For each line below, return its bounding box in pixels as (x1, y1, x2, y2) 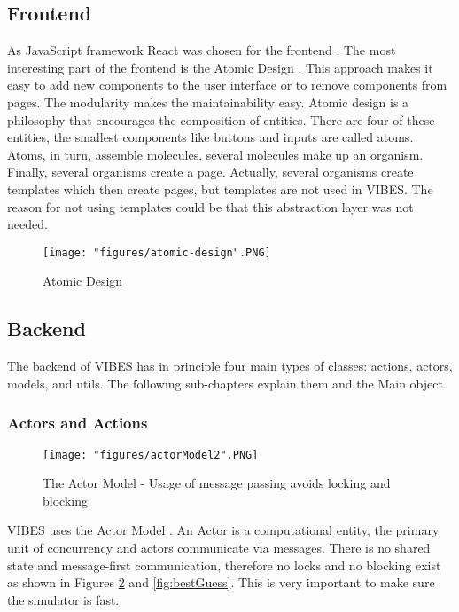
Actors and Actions (7, 412, 148, 434)
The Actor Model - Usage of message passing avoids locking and (43, 474, 391, 492)
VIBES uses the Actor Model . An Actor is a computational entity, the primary (7, 521, 440, 539)
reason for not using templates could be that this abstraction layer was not (7, 197, 414, 216)
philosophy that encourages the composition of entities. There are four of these (7, 110, 435, 129)
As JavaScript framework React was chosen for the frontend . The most (7, 41, 396, 59)
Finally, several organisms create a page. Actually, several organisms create (7, 162, 414, 181)
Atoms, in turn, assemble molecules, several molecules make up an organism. (7, 145, 424, 163)
